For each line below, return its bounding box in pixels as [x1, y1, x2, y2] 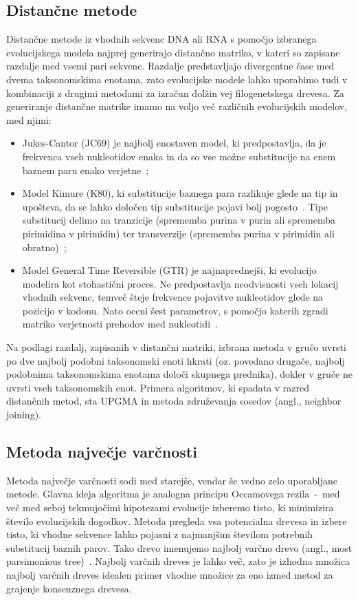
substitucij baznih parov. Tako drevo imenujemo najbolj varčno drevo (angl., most [6, 540, 353, 555]
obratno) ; [22, 239, 67, 254]
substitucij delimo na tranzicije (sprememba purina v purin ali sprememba [22, 213, 335, 227]
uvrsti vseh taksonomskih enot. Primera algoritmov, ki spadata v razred [6, 380, 310, 394]
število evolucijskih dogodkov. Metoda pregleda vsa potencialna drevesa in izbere [6, 513, 347, 528]
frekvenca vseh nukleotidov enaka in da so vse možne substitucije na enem [22, 149, 336, 163]
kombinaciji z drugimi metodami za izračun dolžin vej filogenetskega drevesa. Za [6, 85, 344, 100]
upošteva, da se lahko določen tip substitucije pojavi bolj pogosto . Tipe [22, 199, 328, 213]
